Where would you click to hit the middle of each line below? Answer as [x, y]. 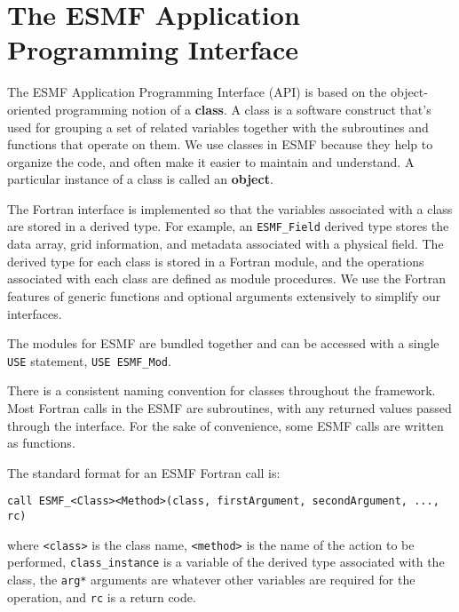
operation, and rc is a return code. [102, 596]
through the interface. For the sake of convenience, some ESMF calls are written [226, 425]
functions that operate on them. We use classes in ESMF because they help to [220, 144]
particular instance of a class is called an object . [140, 179]
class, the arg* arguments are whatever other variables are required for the [211, 579]
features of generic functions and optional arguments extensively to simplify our [224, 295]
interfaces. [35, 313]
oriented [29, 109]
